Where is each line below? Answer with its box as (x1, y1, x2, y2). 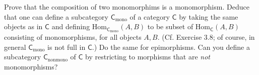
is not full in (47, 41, 86, 52)
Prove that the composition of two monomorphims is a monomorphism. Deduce (4, 2, 249, 12)
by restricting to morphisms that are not (85, 51, 211, 62)
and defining (51, 21, 90, 32)
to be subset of (147, 21, 193, 32)
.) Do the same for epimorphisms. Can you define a (92, 41, 250, 52)
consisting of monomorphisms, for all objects (4, 32, 142, 42)
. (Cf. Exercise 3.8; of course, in (157, 32, 255, 42)
